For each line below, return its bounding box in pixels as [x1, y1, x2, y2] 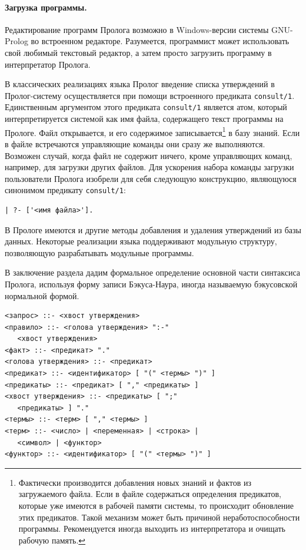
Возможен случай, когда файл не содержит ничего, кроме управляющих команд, [5, 149, 292, 161]
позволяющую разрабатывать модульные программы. [5, 246, 194, 259]
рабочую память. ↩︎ [18, 534, 86, 546]
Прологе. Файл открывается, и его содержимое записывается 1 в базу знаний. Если [5, 124, 300, 138]
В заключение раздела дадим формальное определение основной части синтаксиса [5, 266, 301, 279]
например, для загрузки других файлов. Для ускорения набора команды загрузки [5, 161, 294, 173]
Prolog [5, 35, 28, 47]
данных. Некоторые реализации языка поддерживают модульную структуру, [5, 235, 277, 247]
